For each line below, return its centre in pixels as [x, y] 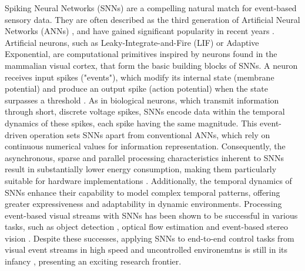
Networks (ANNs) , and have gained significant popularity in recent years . [140, 31]
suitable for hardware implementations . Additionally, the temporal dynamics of [148, 180]
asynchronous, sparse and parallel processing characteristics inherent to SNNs [145, 157]
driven [16, 134]
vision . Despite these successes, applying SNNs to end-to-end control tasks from [150, 238]
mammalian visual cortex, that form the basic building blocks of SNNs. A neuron [151, 65]
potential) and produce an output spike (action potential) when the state [136, 88]
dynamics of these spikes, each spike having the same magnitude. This [131, 123]
